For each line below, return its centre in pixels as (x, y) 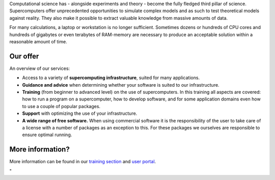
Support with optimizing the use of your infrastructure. (80, 113)
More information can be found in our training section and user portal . (83, 162)
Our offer (24, 56)
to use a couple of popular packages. (61, 106)
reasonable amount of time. (38, 41)
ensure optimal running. (47, 135)
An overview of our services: (40, 68)
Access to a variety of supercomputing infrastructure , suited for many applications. (111, 78)
